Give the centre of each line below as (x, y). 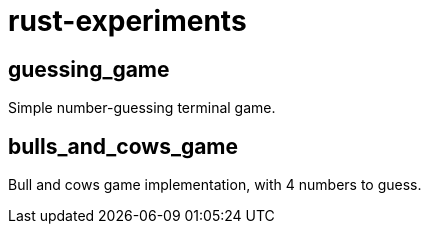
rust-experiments (127, 21)
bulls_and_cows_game (123, 146)
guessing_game (89, 69)
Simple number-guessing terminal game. (142, 108)
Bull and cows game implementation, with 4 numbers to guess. (215, 185)
